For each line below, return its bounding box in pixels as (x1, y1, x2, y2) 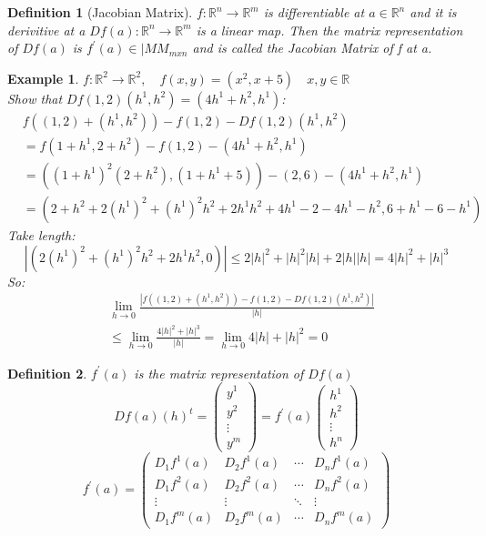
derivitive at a (7, 20, 86, 39)
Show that (7, 88, 63, 107)
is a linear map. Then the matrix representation (196, 20, 463, 39)
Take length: (7, 225, 76, 244)
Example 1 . (7, 68, 79, 87)
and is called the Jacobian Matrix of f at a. (192, 38, 432, 57)
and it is (410, 3, 457, 21)
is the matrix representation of (134, 363, 304, 382)
